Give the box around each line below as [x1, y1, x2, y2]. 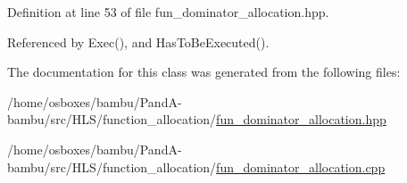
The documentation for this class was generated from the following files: [7, 62, 401, 81]
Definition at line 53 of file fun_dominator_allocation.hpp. [7, 3, 329, 21]
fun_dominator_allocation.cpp [216, 157, 386, 176]
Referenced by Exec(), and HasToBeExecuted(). [7, 32, 270, 51]
